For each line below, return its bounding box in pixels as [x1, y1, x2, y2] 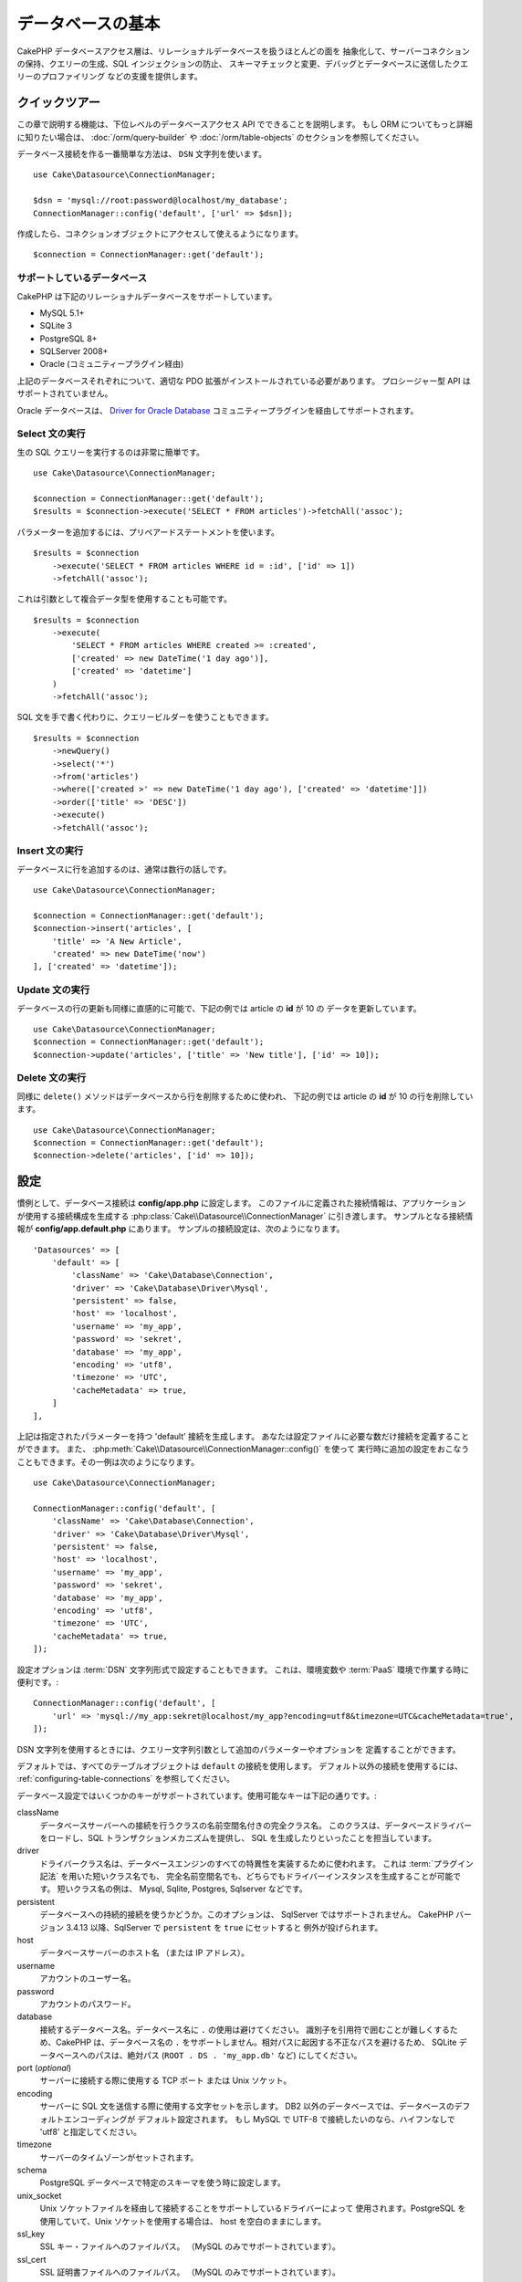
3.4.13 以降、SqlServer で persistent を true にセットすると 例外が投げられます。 [65, 1921, 383, 1932]
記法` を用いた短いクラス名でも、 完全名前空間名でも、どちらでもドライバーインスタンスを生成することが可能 [39, 1871, 454, 1882]
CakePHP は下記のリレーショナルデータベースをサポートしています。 [16, 290, 277, 301]
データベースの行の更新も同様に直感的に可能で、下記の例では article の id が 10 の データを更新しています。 [16, 1002, 422, 1013]
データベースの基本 [16, 14, 161, 34]
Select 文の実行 [16, 427, 86, 440]
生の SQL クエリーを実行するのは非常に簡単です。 [16, 446, 205, 457]
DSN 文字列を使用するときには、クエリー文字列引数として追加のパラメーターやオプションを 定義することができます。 [16, 1743, 461, 1754]
